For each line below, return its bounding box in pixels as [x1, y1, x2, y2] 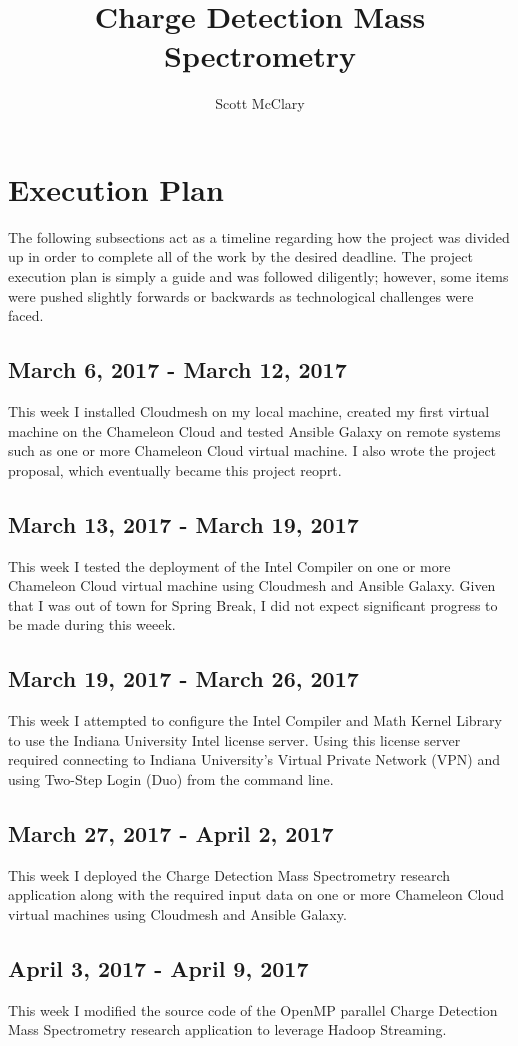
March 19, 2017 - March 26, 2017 [8, 663, 359, 694]
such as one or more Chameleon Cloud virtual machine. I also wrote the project [8, 440, 497, 461]
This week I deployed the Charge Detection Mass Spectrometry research [8, 864, 451, 885]
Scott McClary [215, 93, 305, 114]
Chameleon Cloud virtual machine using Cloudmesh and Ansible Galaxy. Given [8, 575, 496, 596]
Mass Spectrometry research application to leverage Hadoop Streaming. [8, 1019, 447, 1040]
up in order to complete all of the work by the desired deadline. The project [8, 246, 473, 267]
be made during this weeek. [8, 614, 176, 635]
